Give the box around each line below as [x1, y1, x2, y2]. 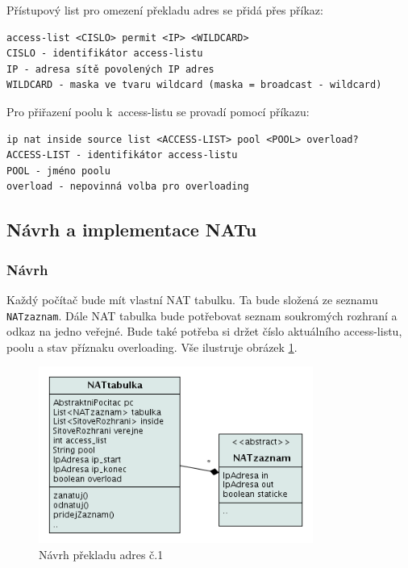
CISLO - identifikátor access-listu [6, 48, 203, 60]
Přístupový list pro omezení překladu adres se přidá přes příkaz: [6, 2, 323, 18]
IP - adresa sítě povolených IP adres [6, 63, 214, 75]
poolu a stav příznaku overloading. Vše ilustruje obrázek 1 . [6, 338, 298, 355]
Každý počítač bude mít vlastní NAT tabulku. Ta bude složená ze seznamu [6, 290, 378, 307]
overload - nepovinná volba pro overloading [6, 181, 249, 193]
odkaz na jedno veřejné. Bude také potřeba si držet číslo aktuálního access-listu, [6, 323, 402, 340]
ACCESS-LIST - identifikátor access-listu [6, 149, 238, 161]
